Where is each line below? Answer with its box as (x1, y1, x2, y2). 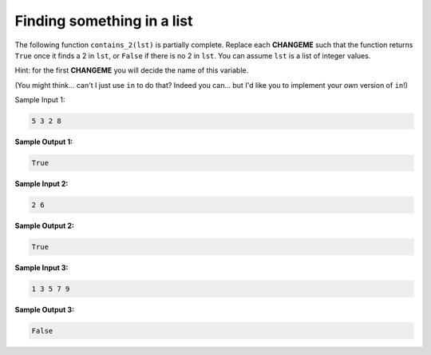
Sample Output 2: (14, 221, 75, 231)
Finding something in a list (14, 12, 193, 30)
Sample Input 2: (14, 179, 69, 189)
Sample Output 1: (14, 137, 73, 147)
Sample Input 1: (14, 95, 65, 105)
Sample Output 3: (14, 305, 75, 314)
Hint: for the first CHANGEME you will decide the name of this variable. (14, 66, 249, 75)
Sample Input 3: (14, 262, 69, 272)
